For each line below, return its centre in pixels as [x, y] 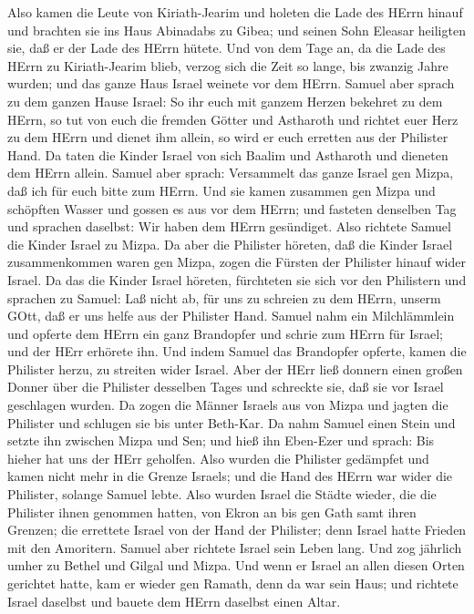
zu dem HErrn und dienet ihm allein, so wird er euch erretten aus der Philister [228, 137]
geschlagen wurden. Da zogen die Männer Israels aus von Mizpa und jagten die [228, 405]
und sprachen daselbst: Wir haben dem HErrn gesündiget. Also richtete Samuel [229, 226]
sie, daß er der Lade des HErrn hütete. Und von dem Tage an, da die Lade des [227, 48]
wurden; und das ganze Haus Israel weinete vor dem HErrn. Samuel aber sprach [231, 83]
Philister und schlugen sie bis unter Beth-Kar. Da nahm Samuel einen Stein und [232, 422]
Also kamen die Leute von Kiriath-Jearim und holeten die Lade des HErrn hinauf [235, 12]
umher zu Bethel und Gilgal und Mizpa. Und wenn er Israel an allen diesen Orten [236, 565]
